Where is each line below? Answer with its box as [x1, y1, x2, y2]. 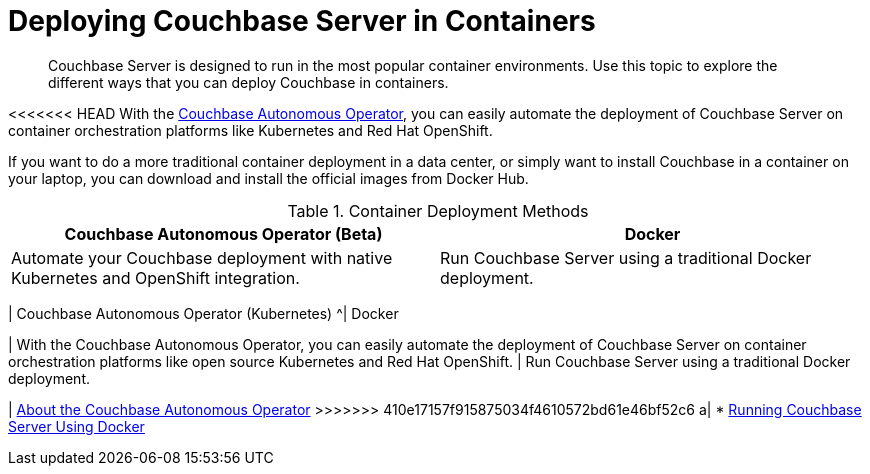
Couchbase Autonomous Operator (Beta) [64, 223, 383, 244]
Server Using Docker [8, 417, 145, 435]
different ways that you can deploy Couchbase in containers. [48, 73, 449, 91]
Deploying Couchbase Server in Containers [8, 4, 596, 38]
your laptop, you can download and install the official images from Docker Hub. [8, 169, 529, 187]
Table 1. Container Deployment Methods [287, 200, 589, 221]
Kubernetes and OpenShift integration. [11, 267, 300, 288]
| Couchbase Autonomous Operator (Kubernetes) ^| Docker [8, 304, 399, 322]
